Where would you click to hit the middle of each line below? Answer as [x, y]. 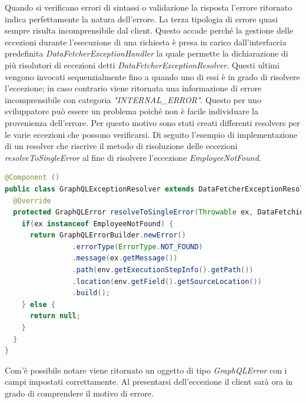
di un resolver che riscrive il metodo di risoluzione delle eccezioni [121, 146]
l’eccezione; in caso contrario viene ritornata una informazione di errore [133, 88]
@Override [32, 201]
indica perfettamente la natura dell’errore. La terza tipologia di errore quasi [141, 19]
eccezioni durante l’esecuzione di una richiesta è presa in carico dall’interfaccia [146, 42]
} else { [38, 304]
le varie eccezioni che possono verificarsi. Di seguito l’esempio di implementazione [151, 134]
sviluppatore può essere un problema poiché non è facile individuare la [132, 111]
